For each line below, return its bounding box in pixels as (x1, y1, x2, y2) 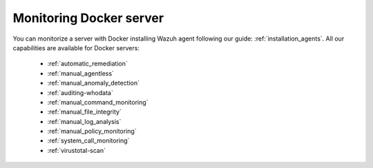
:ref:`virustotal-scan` (47, 146, 106, 154)
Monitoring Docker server (12, 10, 164, 25)
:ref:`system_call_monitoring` (47, 136, 130, 145)
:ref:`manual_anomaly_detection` (47, 79, 140, 87)
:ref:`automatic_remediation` (47, 59, 128, 68)
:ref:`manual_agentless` (47, 69, 114, 77)
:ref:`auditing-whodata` (47, 88, 113, 96)
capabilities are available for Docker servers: (12, 43, 140, 52)
